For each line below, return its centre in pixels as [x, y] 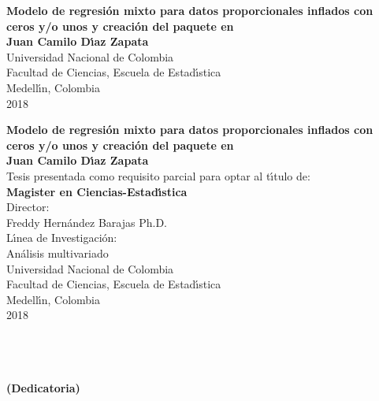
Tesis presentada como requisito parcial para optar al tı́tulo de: [158, 175]
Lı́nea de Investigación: [62, 238]
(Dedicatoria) [43, 387]
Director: [28, 207]
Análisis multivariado [58, 252]
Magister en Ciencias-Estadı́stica [97, 191]
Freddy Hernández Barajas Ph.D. [87, 222]
